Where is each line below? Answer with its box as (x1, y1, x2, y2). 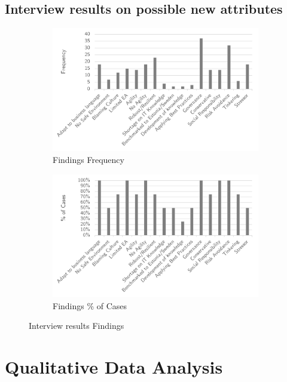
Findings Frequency (53, 153, 124, 166)
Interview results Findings (29, 319, 124, 332)
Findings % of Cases (53, 299, 127, 312)
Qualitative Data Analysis (5, 354, 223, 378)
